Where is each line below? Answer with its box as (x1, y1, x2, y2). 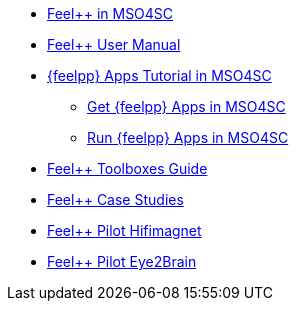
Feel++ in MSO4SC (47, 5, 174, 22)
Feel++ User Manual (47, 36, 181, 53)
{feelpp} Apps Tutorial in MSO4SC (47, 67, 272, 84)
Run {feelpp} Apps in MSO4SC (87, 129, 289, 146)
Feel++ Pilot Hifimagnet (47, 222, 202, 239)
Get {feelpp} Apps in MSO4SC (87, 98, 286, 115)
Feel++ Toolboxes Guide (47, 160, 208, 177)
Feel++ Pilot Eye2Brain (47, 253, 197, 270)
